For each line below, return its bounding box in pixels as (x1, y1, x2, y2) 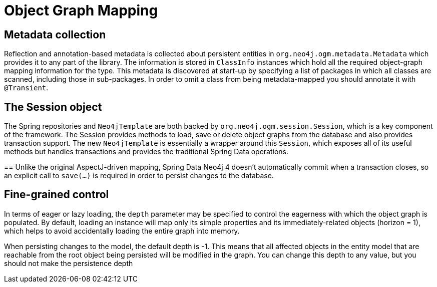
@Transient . (4, 83, 49, 92)
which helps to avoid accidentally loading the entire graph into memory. (4, 226, 240, 235)
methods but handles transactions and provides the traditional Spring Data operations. (4, 147, 289, 156)
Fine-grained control (4, 188, 109, 201)
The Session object (4, 100, 102, 113)
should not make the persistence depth (4, 259, 133, 268)
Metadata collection (4, 28, 106, 41)
